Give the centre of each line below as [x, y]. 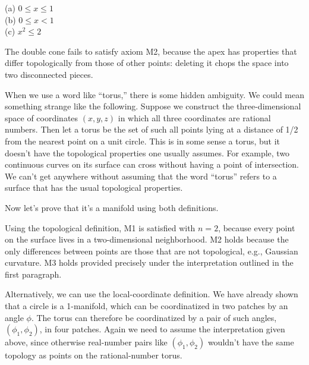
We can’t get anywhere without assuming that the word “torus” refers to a [141, 176]
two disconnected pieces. [49, 74]
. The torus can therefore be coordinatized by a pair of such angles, [154, 317]
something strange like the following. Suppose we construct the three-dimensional [153, 106]
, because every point [257, 227]
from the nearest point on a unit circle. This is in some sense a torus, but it [143, 141]
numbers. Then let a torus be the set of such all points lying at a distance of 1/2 [152, 129]
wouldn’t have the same [251, 342]
